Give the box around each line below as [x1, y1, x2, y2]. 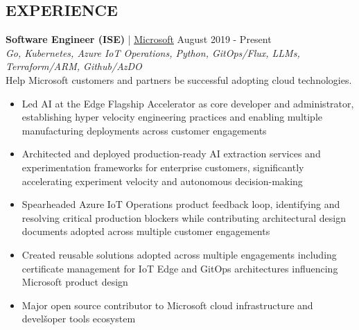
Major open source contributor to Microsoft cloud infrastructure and [21, 297, 313, 312]
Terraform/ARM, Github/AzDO [6, 59, 142, 73]
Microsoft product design [21, 275, 128, 289]
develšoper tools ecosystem [21, 311, 136, 326]
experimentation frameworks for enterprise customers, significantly [21, 159, 304, 174]
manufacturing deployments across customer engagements [21, 123, 267, 137]
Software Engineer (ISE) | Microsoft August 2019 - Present [6, 32, 272, 46]
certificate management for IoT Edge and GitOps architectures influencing [21, 261, 338, 275]
